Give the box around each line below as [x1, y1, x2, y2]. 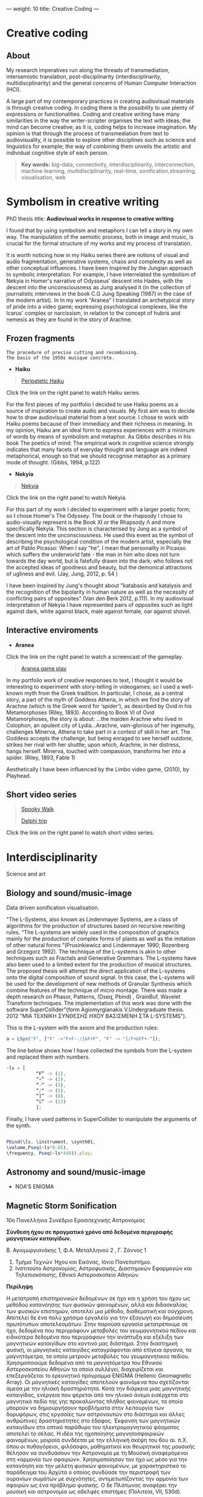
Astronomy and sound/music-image [6, 1167, 146, 1177]
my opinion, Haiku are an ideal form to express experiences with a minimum [6, 426, 195, 434]
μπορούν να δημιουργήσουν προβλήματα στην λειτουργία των [6, 1404, 164, 1412]
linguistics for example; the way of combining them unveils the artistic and [6, 142, 192, 150]
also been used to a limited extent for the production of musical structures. [6, 961, 192, 968]
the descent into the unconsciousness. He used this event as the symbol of [6, 531, 194, 538]
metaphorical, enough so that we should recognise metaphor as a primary [6, 452, 191, 460]
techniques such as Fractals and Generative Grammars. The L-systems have [6, 954, 196, 962]
